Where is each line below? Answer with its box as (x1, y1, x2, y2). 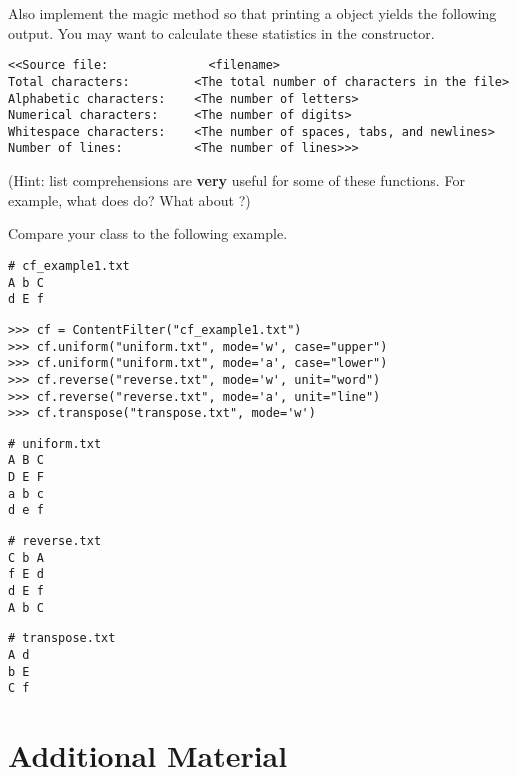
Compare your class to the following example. (8, 223, 288, 244)
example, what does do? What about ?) (8, 189, 251, 210)
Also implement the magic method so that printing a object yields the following (8, 3, 497, 23)
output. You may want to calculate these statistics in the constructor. (8, 22, 435, 43)
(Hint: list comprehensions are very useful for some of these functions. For (8, 170, 465, 191)
